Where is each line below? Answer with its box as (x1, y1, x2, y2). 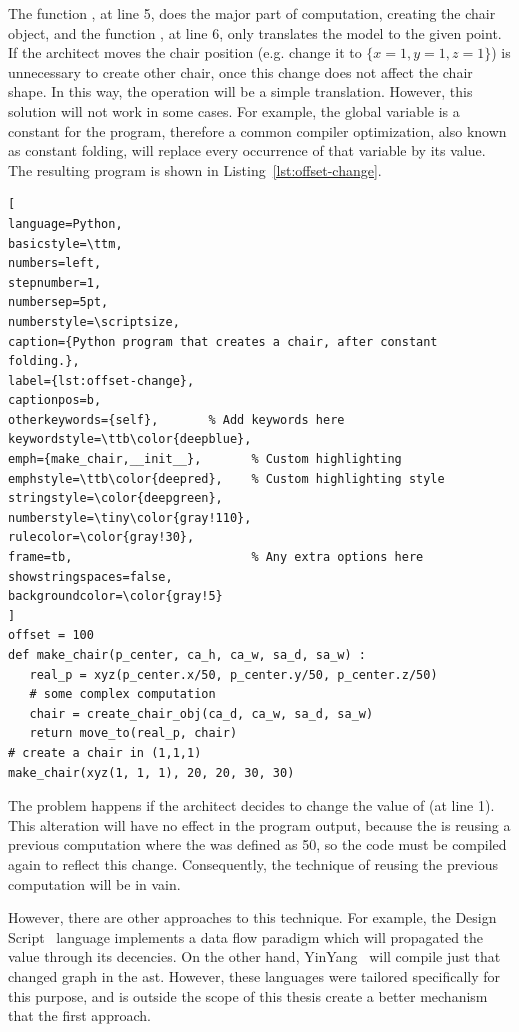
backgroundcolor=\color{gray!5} (8, 589, 223, 604)
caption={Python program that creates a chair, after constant (8, 334, 438, 349)
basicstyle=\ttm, (8, 236, 123, 251)
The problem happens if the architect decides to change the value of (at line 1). (8, 795, 495, 816)
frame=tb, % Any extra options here (8, 550, 424, 565)
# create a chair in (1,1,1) (8, 745, 202, 760)
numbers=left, (8, 256, 102, 271)
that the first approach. (8, 1005, 151, 1026)
